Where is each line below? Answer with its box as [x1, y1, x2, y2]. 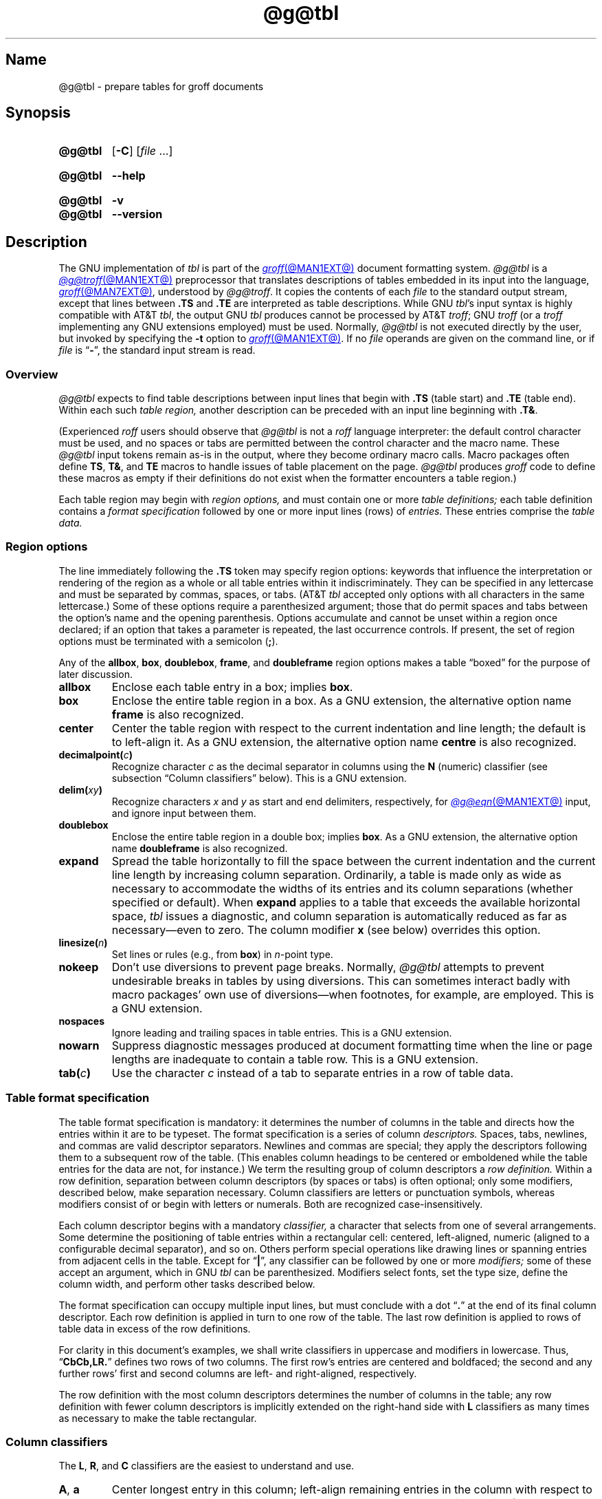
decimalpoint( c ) [58, 748, 133, 761]
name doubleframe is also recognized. [111, 842, 288, 854]
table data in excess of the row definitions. [58, 1322, 251, 1335]
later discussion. [58, 668, 133, 680]
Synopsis [5, 104, 71, 122]
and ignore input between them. [111, 807, 256, 819]
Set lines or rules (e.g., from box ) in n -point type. [111, 948, 333, 960]
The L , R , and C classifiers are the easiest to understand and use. [58, 1460, 355, 1472]
